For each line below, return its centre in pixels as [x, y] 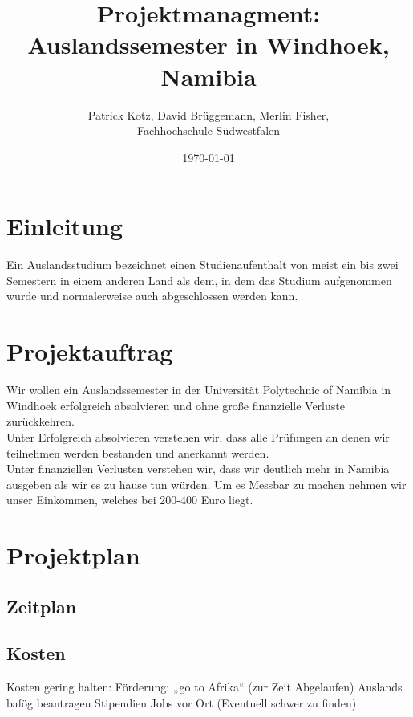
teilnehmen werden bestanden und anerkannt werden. [138, 452]
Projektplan [73, 555]
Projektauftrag [90, 351]
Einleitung [65, 226]
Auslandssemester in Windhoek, [209, 45]
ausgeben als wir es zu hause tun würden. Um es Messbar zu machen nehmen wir [206, 484]
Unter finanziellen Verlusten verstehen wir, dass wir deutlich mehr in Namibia [198, 468]
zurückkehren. [40, 421]
